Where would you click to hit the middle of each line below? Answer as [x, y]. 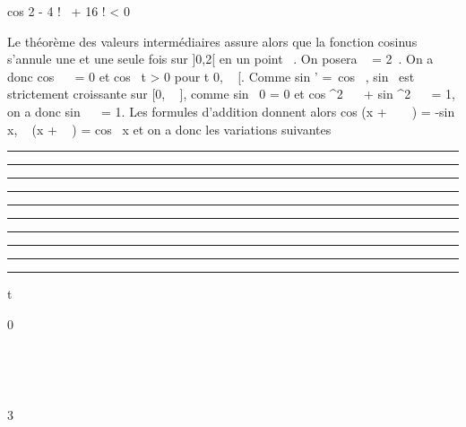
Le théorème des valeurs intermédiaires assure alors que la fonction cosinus [212, 41]
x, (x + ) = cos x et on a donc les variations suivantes [169, 129]
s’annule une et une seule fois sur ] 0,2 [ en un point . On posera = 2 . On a [220, 59]
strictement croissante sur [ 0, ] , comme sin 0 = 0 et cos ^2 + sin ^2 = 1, [231, 94]
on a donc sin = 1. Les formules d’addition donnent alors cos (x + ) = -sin [231, 111]
